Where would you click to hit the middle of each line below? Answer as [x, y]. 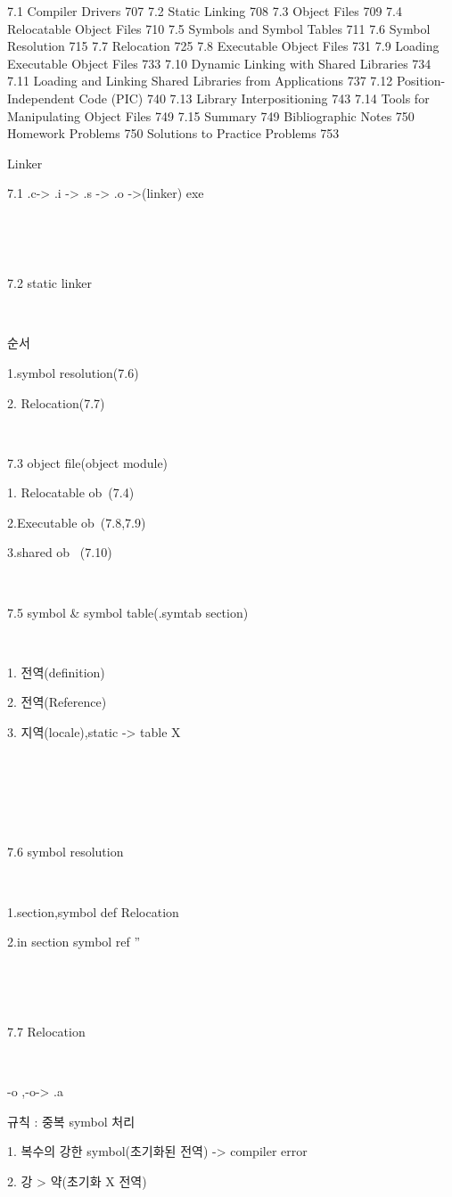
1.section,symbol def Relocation [93, 911]
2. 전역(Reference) [57, 702]
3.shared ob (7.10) [60, 552]
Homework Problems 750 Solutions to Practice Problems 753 [173, 133]
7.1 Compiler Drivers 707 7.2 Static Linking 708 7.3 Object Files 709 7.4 [205, 11]
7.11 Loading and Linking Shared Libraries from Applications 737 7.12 [200, 81]
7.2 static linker [50, 283]
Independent [41, 98]
